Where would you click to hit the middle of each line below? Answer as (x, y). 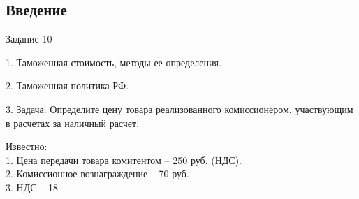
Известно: (27, 146)
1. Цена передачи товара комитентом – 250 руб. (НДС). (124, 160)
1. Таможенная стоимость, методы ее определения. (113, 62)
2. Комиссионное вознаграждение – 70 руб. (97, 174)
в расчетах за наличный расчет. (73, 123)
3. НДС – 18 (32, 187)
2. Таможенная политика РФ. (67, 86)
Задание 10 (29, 39)
